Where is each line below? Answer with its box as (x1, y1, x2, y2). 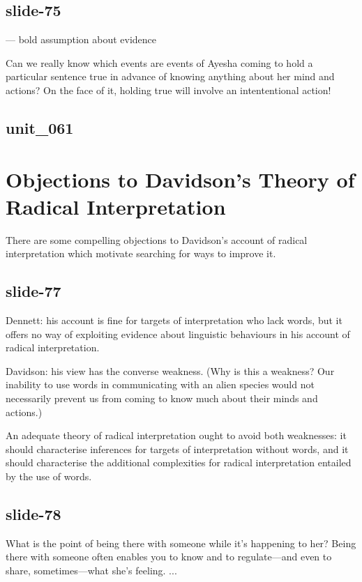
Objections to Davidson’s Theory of (6, 164, 355, 193)
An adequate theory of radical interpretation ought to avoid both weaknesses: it (6, 428, 347, 443)
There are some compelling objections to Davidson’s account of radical (6, 232, 308, 247)
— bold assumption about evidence (6, 32, 157, 47)
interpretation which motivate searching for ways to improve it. (6, 246, 276, 261)
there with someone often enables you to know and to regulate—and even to (6, 549, 332, 564)
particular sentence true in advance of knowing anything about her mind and (6, 69, 335, 84)
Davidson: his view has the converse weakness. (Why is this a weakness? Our (6, 363, 335, 378)
